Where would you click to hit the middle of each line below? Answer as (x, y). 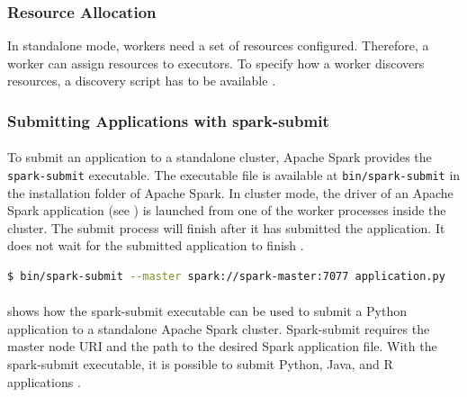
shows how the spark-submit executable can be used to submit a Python (207, 311)
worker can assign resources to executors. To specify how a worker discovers (216, 63)
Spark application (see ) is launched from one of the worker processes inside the (227, 210)
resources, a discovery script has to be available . (142, 81)
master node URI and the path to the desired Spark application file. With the (222, 346)
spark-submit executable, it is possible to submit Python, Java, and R (200, 364)
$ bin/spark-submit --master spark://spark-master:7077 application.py (226, 277)
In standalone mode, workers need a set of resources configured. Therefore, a (218, 45)
